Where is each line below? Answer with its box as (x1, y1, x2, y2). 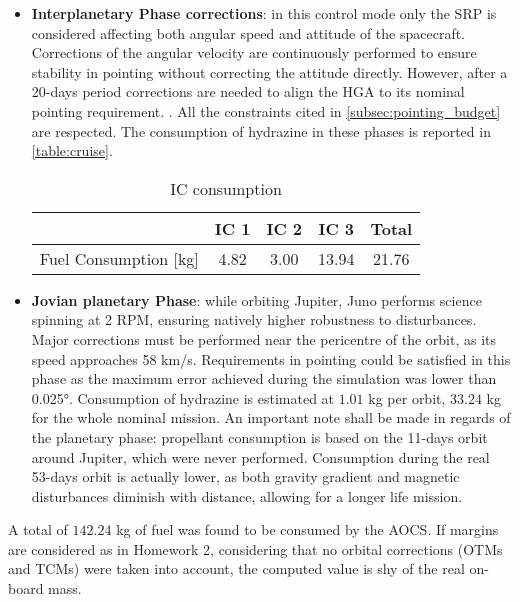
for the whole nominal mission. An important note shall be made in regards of (31, 407, 511, 428)
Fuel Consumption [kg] (39, 246, 199, 270)
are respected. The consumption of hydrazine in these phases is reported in (31, 120, 491, 141)
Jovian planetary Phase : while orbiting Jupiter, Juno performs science (31, 289, 482, 310)
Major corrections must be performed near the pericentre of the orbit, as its (31, 328, 497, 349)
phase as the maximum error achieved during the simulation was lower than (31, 368, 497, 389)
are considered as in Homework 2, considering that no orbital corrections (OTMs (8, 538, 503, 559)
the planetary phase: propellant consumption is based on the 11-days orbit (31, 426, 488, 447)
